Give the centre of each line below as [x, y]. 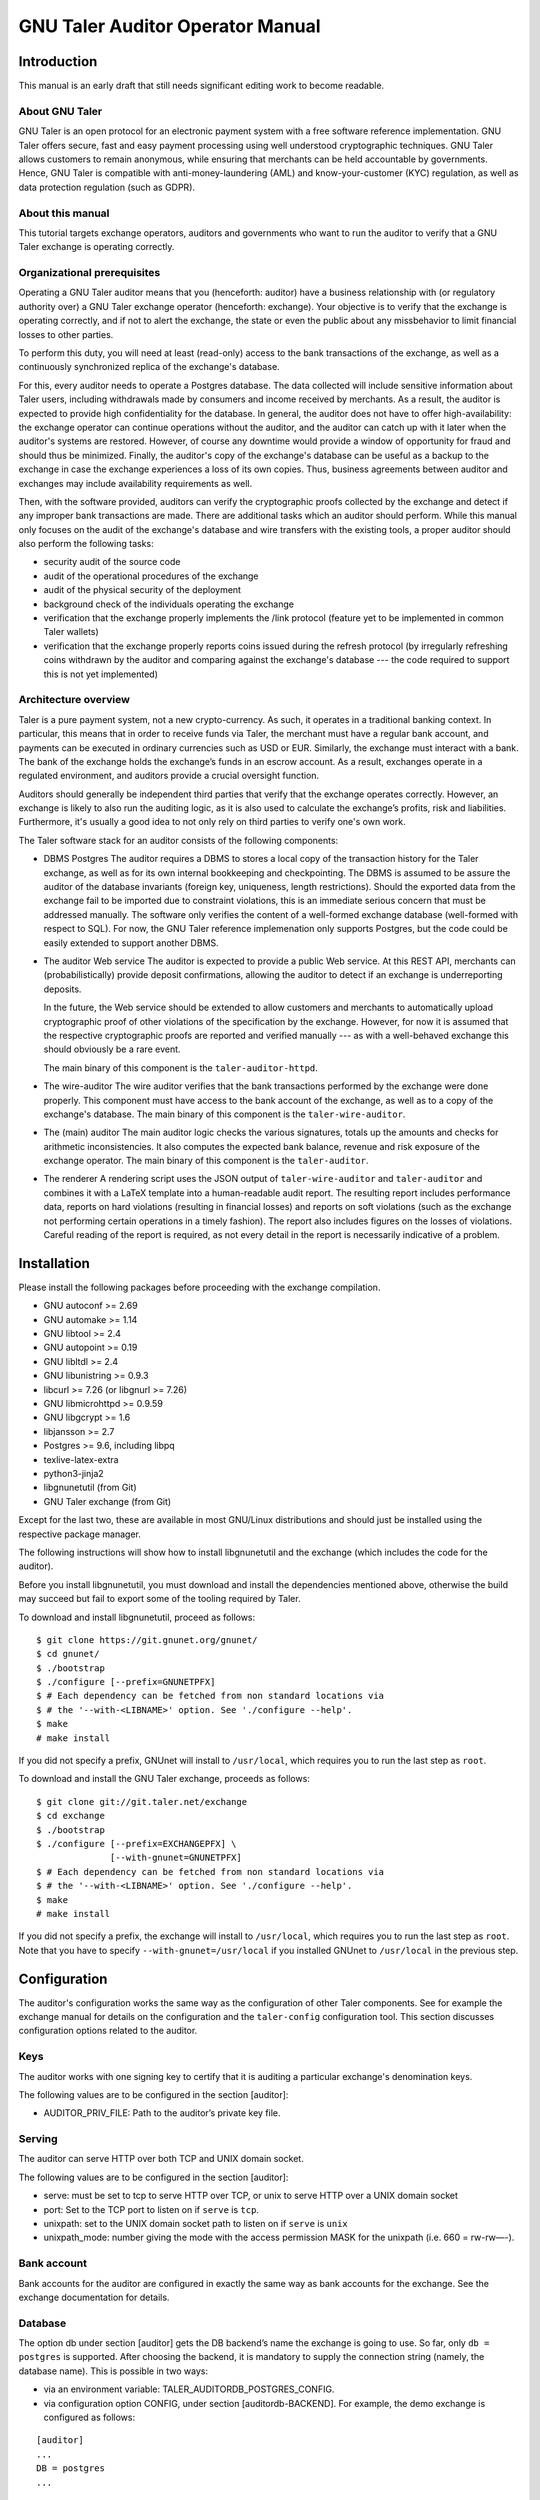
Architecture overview [74, 700]
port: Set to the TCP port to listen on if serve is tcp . [151, 2209]
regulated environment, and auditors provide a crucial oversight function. [169, 776]
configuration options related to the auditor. [108, 2031]
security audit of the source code [112, 562]
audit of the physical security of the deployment [142, 590]
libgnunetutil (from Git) [90, 1487]
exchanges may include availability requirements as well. [135, 483]
